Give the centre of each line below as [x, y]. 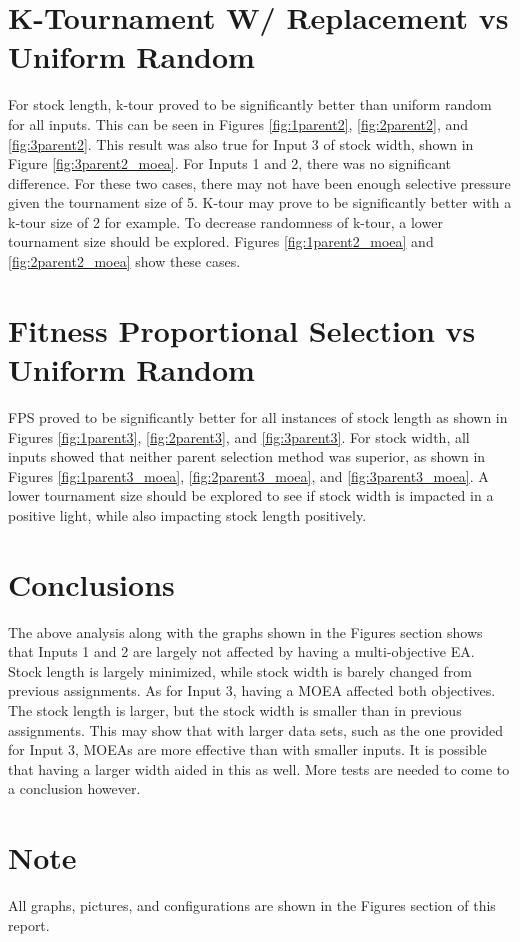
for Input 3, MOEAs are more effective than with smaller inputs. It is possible [247, 749]
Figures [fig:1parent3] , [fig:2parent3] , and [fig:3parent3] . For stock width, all [239, 436]
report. [29, 924]
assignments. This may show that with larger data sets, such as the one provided [256, 729]
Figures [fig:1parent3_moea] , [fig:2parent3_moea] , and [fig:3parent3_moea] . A [248, 475]
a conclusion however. [74, 788]
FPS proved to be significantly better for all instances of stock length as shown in [258, 416]
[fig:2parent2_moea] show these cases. [124, 261]
